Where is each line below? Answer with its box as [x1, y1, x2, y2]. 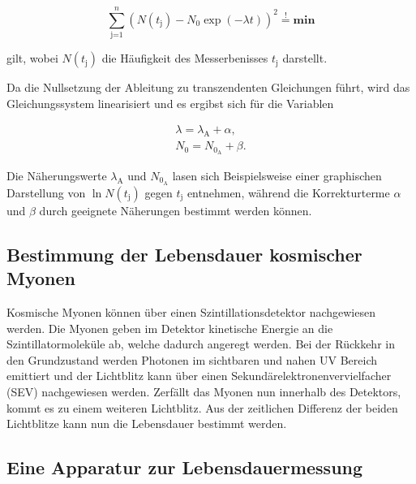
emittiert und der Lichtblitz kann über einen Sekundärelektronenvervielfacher [6, 367, 392, 384]
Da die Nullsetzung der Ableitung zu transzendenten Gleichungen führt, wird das [6, 79, 410, 96]
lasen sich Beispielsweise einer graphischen [172, 167, 382, 184]
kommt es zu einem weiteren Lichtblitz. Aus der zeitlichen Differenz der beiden [6, 399, 398, 416]
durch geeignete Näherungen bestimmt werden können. [39, 201, 312, 218]
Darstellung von [6, 184, 86, 201]
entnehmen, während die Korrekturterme [187, 184, 390, 201]
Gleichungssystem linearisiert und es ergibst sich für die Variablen [6, 94, 334, 111]
